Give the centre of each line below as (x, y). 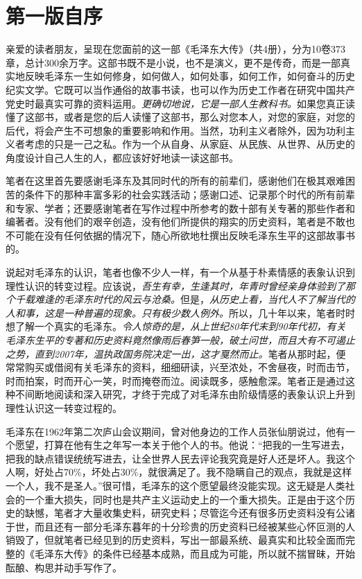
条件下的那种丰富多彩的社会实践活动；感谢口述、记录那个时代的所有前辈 (190, 195)
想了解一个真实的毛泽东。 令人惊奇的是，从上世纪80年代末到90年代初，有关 (176, 326)
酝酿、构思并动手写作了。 (64, 567)
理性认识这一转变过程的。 (64, 407)
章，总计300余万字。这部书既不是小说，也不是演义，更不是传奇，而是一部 (173, 62)
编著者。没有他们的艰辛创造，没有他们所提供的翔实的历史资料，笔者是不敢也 (180, 222)
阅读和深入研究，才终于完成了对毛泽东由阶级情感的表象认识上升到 (204, 394)
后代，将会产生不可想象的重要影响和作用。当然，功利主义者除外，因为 (166, 130)
